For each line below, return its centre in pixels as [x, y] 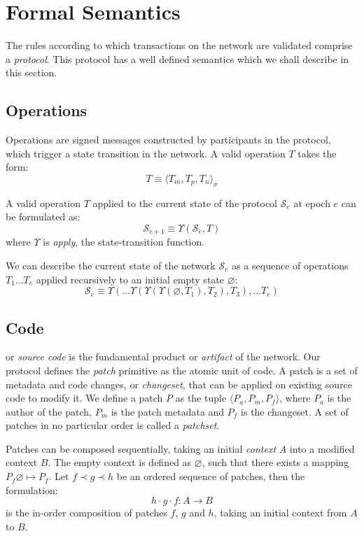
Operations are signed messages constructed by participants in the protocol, [168, 140]
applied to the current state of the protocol [185, 203]
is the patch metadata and [168, 411]
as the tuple [201, 398]
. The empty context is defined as [120, 462]
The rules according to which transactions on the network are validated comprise [179, 45]
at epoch [312, 203]
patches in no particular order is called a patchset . [113, 425]
